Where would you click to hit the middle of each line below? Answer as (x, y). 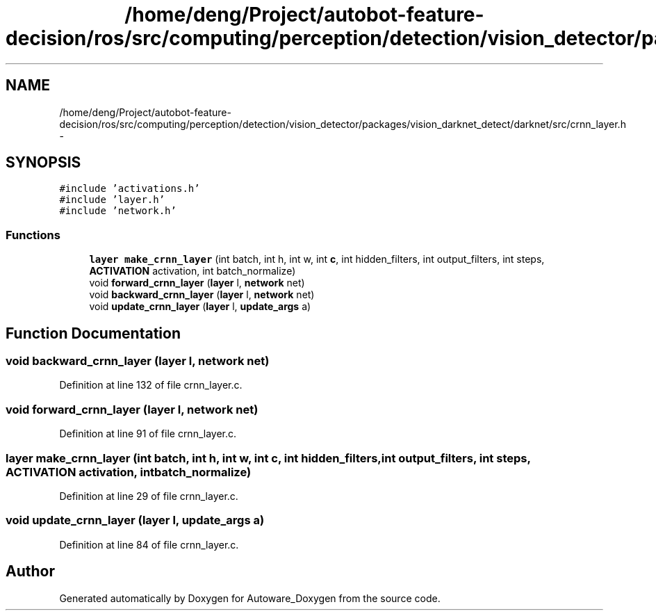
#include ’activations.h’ (130, 189)
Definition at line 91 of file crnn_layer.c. (148, 434)
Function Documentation (93, 333)
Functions (33, 235)
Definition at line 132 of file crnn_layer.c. (151, 385)
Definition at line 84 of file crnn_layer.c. (149, 544)
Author (30, 572)
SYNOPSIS (43, 163)
